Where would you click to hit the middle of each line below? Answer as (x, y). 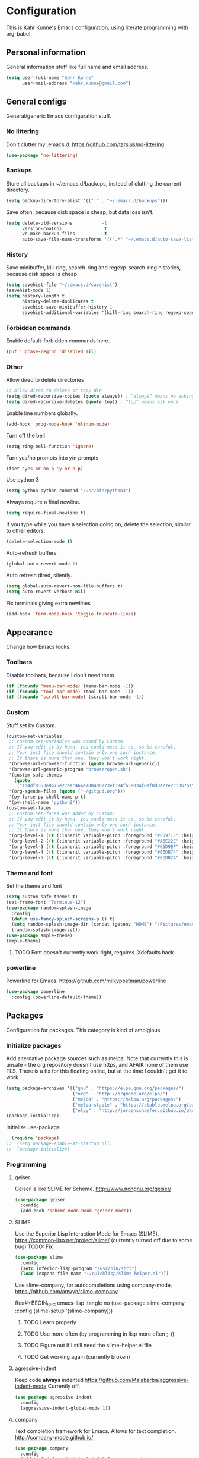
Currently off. (64, 1386)
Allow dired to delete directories (45, 380)
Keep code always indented (49, 1380)
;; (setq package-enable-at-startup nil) (59, 1144)
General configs (36, 101)
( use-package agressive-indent (53, 1397)
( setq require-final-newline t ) (46, 513)
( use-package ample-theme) (39, 936)
